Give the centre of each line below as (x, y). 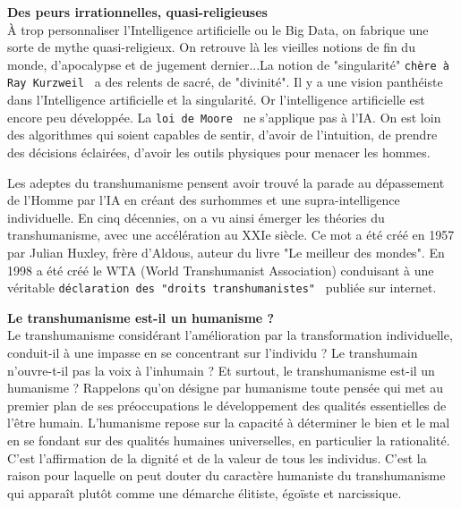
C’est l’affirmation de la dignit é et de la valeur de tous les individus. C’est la (217, 457)
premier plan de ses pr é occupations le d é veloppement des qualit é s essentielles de (227, 405)
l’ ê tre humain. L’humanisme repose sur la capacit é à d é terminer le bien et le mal (229, 423)
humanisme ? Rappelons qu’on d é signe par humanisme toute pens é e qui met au (226, 388)
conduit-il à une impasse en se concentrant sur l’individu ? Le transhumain (213, 352)
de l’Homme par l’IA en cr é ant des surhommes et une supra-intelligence (204, 200)
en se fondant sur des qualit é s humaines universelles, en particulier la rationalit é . (229, 440)
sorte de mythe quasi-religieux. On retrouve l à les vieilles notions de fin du (211, 47)
